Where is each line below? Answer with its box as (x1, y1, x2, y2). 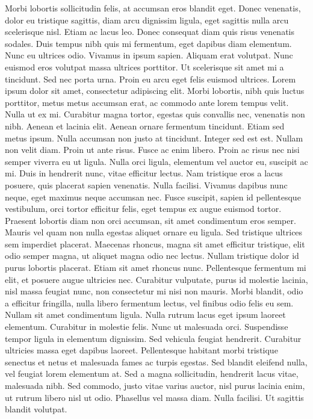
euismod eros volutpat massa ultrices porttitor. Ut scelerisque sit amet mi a (5, 60, 284, 73)
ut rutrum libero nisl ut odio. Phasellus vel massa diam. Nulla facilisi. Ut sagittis (5, 391, 304, 403)
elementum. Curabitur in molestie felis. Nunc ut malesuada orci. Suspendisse (5, 320, 288, 333)
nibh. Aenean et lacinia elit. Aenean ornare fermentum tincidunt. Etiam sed (5, 119, 285, 132)
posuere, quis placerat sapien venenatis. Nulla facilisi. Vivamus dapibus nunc (5, 178, 288, 191)
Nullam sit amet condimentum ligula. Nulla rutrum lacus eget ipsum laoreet (5, 308, 286, 321)
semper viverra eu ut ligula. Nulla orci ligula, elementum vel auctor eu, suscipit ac (5, 155, 308, 167)
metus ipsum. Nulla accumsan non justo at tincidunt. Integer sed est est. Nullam (5, 131, 303, 144)
